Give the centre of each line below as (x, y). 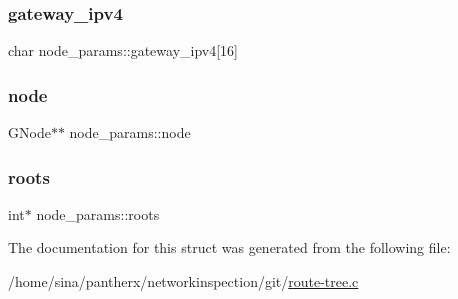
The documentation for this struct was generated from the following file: (229, 247)
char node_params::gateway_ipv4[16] (123, 50)
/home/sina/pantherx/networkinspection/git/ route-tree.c (183, 281)
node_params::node (130, 132)
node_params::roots (98, 213)
